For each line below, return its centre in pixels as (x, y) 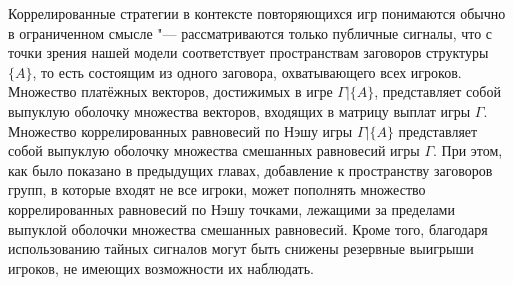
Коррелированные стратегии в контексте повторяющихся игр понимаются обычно (257, 13)
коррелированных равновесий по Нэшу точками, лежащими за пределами (231, 208)
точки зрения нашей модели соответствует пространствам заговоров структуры (248, 52)
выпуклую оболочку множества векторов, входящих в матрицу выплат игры (239, 110)
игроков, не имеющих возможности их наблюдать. (161, 267)
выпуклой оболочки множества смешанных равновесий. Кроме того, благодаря (248, 228)
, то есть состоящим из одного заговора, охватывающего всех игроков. (247, 71)
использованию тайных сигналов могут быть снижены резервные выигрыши (241, 248)
